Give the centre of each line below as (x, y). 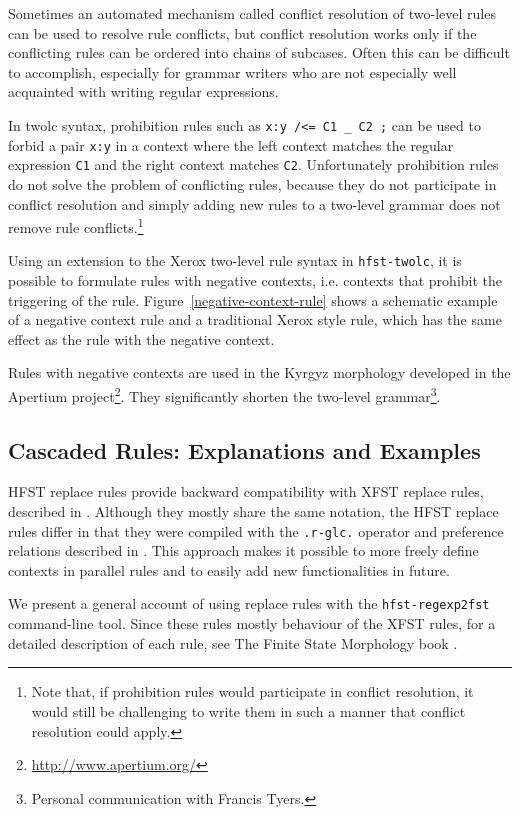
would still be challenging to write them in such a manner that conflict (248, 710)
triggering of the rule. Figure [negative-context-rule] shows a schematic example (253, 299)
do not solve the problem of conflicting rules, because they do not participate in (252, 183)
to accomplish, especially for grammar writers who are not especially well (232, 71)
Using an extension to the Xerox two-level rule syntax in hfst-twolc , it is (235, 260)
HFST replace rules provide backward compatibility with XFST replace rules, (246, 491)
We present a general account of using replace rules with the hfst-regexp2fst (249, 603)
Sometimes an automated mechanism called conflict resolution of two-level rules (252, 13)
